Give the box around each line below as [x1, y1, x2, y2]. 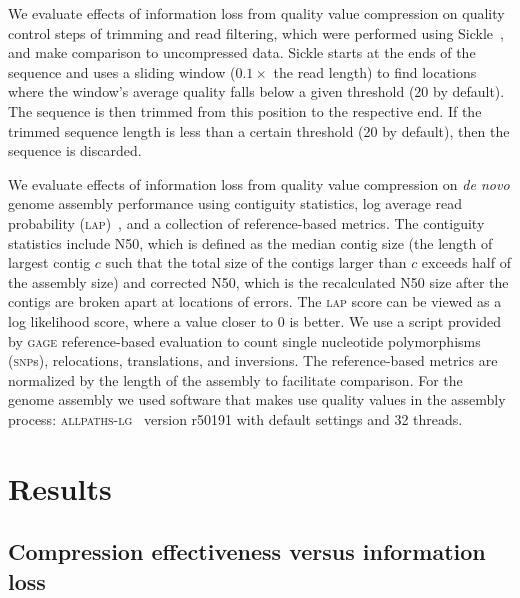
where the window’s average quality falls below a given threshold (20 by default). [8, 81, 505, 102]
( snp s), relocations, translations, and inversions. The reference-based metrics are [8, 350, 498, 371]
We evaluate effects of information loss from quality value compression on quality [8, 3, 505, 23]
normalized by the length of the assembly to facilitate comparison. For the [8, 369, 463, 390]
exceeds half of [421, 252, 511, 273]
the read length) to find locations [273, 61, 477, 82]
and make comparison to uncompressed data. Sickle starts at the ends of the [8, 42, 476, 63]
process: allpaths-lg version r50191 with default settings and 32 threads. [8, 408, 463, 429]
